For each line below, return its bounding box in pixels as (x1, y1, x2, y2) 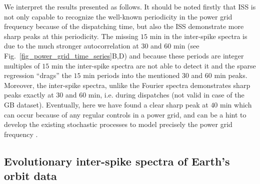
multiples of (4, 60, 40, 70)
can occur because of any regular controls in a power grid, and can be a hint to (4, 109, 246, 119)
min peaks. (214, 70, 247, 80)
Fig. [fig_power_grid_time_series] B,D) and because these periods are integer (4, 50, 244, 60)
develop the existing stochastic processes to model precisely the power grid (4, 119, 232, 129)
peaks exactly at (4, 89, 54, 100)
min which (220, 99, 252, 109)
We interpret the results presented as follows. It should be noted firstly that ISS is (4, 1, 256, 11)
